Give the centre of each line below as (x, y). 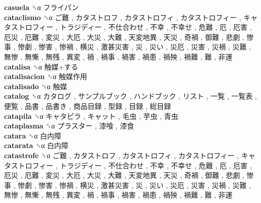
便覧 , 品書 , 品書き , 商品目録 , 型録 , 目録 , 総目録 (88, 106)
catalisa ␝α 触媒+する (41, 66)
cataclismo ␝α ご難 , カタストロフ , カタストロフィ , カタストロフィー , (123, 17)
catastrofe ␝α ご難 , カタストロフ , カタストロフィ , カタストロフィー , (122, 155)
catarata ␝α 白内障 (36, 145)
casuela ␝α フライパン (42, 7)
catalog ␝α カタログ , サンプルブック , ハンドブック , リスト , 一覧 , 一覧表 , (130, 96)
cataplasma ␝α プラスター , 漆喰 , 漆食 (69, 126)
